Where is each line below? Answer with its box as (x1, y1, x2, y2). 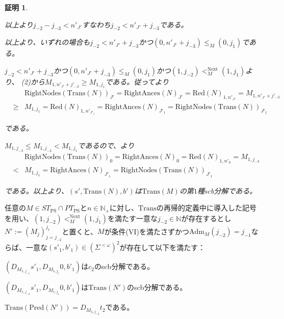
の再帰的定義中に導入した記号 (156, 202, 256, 213)
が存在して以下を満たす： (119, 242, 205, 252)
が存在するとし (181, 212, 231, 223)
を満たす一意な (108, 212, 158, 223)
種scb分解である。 (197, 185, 257, 196)
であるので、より (78, 140, 135, 150)
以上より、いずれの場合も (5, 37, 90, 47)
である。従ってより (105, 76, 169, 87)
